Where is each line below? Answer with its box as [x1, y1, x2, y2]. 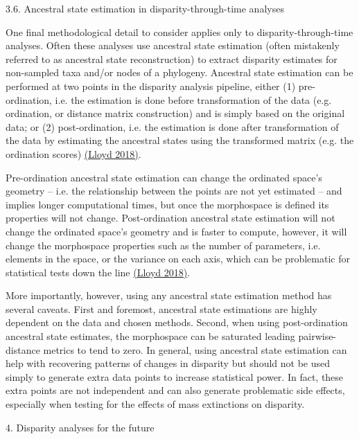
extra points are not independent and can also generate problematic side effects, [6, 383, 345, 397]
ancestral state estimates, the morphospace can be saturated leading [6, 329, 295, 343]
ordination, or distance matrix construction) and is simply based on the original [6, 106, 345, 120]
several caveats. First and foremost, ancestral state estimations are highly [6, 301, 317, 316]
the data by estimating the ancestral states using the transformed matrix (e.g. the [6, 133, 354, 147]
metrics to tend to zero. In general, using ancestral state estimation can [43, 342, 347, 357]
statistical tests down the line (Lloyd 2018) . [6, 265, 191, 279]
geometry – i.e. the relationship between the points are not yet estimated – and [6, 183, 342, 198]
